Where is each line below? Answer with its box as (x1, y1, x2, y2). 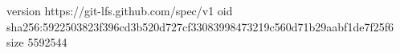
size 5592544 (6, 34, 67, 51)
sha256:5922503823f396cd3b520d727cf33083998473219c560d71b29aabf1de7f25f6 (6, 18, 394, 35)
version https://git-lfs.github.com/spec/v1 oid (6, 2, 233, 18)
